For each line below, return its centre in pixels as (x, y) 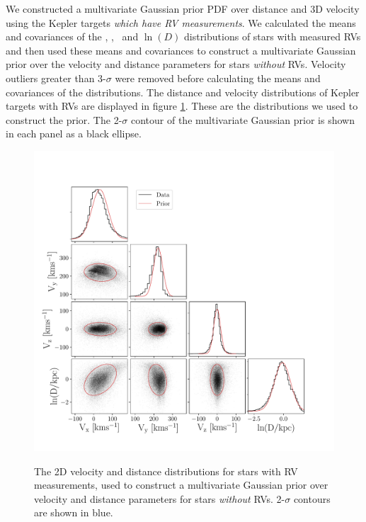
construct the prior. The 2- (64, 119)
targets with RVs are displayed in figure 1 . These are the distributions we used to (182, 106)
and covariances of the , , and (72, 36)
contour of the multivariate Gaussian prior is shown (242, 119)
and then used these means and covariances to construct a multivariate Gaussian (181, 50)
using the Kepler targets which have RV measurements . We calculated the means (181, 22)
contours (312, 498)
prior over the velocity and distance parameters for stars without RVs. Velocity (176, 64)
